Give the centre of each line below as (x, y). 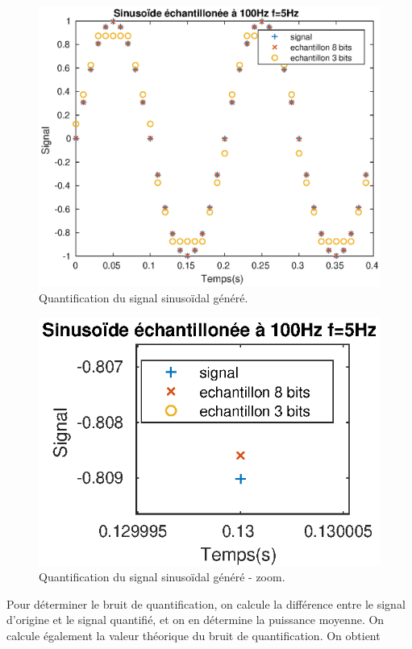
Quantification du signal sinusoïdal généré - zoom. (162, 577)
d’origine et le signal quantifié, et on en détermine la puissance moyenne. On (196, 620)
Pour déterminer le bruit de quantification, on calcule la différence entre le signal (206, 603)
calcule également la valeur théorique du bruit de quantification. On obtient (194, 636)
